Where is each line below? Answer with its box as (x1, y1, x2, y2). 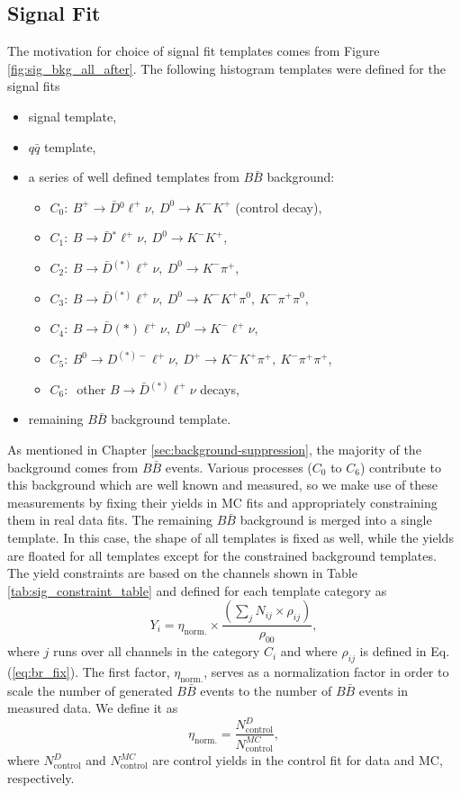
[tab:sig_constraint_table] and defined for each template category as (7, 581, 387, 599)
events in (358, 680, 408, 699)
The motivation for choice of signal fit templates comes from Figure (7, 41, 380, 60)
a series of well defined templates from (28, 167, 240, 186)
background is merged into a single (240, 510, 432, 529)
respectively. (7, 768, 75, 787)
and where (280, 642, 338, 661)
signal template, (28, 106, 117, 125)
